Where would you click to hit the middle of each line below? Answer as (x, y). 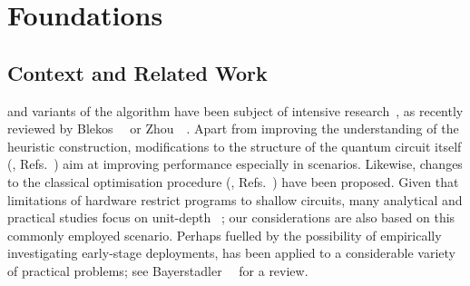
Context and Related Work (137, 72)
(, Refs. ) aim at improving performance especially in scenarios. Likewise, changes (235, 164)
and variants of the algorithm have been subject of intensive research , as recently (235, 110)
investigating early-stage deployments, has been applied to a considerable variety (231, 253)
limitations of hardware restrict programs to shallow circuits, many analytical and (235, 199)
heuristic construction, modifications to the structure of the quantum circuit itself (235, 146)
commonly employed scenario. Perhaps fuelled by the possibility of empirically (225, 235)
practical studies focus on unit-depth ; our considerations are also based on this (231, 217)
